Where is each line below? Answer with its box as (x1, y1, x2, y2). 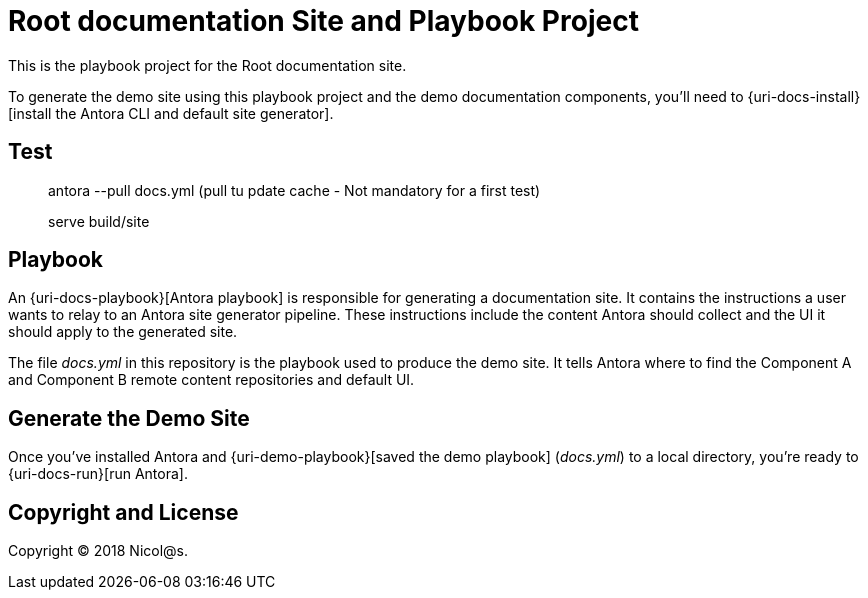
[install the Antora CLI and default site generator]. (8, 104, 334, 122)
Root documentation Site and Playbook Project (8, 4, 639, 38)
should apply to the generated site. (8, 323, 238, 341)
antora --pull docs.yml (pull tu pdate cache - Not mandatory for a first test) (48, 181, 541, 199)
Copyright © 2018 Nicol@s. (8, 542, 189, 560)
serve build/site (48, 212, 150, 230)
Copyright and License (8, 499, 239, 525)
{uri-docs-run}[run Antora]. (8, 465, 188, 483)
